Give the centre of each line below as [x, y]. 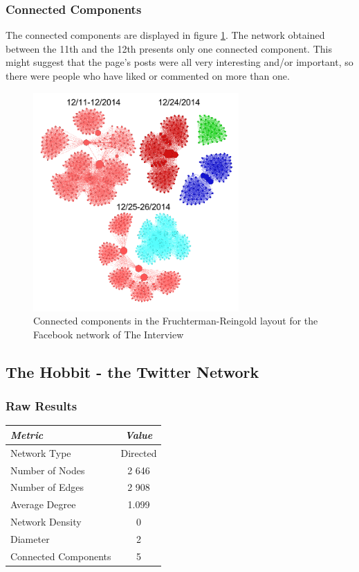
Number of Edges [47, 487]
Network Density [46, 522]
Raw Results [42, 406]
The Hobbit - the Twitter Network [132, 371]
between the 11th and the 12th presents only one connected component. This [169, 48]
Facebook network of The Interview [109, 334]
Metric [27, 434]
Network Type [41, 452]
